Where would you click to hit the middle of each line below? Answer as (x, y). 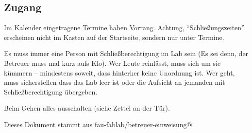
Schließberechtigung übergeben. (51, 91)
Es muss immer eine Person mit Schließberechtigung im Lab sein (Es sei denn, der (126, 53)
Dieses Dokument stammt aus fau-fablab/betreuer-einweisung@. (99, 124)
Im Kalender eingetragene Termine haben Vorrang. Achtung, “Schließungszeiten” (124, 28)
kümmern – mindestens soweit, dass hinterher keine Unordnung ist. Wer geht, (119, 72)
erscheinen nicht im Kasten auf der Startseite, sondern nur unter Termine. (114, 37)
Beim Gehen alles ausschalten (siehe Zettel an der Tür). (87, 108)
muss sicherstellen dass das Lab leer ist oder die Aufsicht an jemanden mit (115, 82)
